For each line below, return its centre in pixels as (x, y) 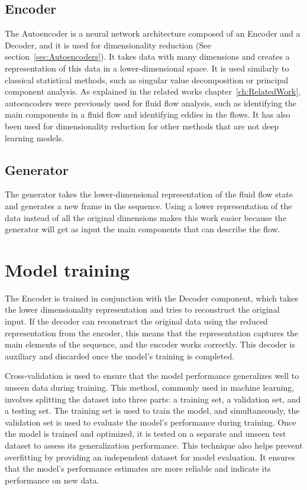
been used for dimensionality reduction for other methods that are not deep (142, 126)
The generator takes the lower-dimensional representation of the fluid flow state (149, 194)
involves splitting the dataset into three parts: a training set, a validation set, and (153, 399)
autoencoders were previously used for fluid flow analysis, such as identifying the (151, 103)
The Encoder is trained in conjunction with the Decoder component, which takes (151, 298)
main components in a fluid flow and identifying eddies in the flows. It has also (148, 114)
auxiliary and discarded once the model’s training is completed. (120, 356)
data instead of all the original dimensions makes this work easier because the (146, 217)
